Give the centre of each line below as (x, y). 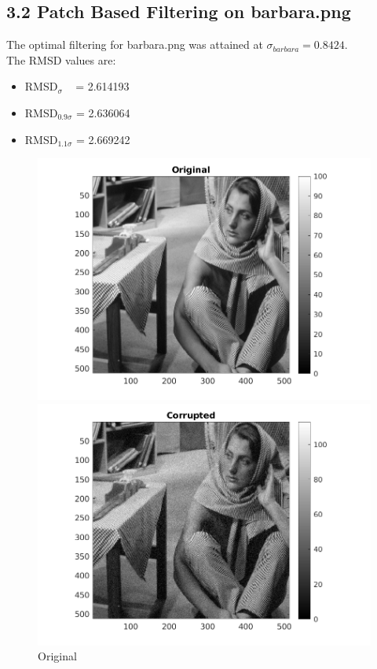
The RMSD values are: (61, 59)
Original (57, 656)
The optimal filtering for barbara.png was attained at (135, 44)
